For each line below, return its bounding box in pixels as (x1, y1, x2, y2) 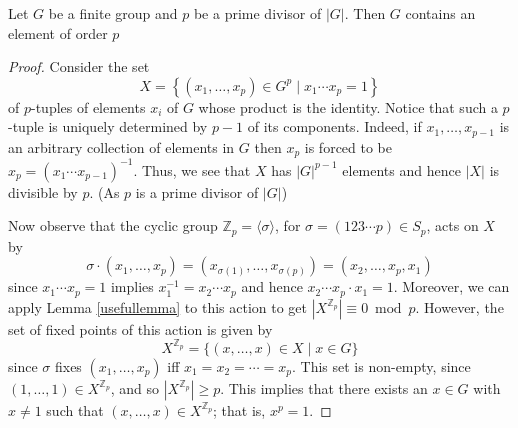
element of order (8, 22, 108, 43)
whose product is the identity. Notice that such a (198, 96, 498, 117)
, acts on (426, 215, 479, 236)
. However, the (415, 296, 504, 317)
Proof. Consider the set (8, 56, 150, 77)
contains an (405, 3, 476, 23)
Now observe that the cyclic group (8, 215, 218, 236)
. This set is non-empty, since (292, 355, 471, 376)
